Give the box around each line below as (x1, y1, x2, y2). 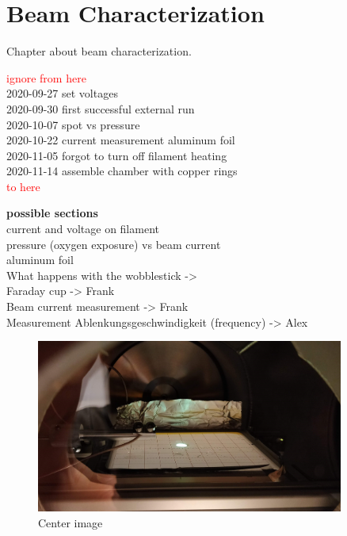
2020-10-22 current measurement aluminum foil (6, 132, 235, 148)
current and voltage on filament (6, 220, 159, 237)
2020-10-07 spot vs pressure (6, 116, 140, 132)
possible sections (6, 205, 98, 221)
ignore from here (6, 69, 86, 86)
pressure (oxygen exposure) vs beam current (6, 235, 221, 252)
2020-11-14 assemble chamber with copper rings (6, 163, 238, 179)
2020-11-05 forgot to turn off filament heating (6, 147, 227, 163)
